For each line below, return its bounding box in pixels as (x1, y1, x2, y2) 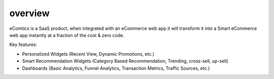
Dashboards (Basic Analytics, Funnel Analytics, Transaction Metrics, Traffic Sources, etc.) (22, 65, 210, 71)
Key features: (9, 42, 38, 48)
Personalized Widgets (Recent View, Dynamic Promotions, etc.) (22, 51, 155, 57)
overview (9, 8, 50, 19)
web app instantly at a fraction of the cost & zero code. (9, 32, 124, 38)
